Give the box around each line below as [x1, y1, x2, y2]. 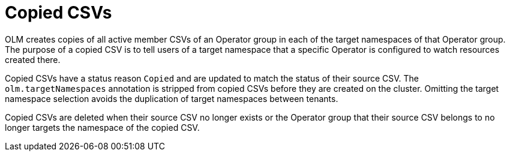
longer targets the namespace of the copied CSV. [5, 122, 200, 133]
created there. [5, 54, 61, 65]
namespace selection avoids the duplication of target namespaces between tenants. [5, 93, 338, 104]
